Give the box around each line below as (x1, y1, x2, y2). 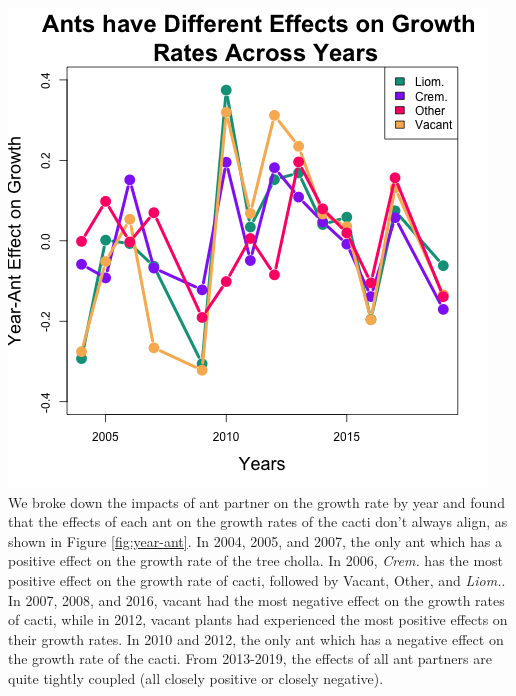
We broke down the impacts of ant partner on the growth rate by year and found (8, 491, 505, 512)
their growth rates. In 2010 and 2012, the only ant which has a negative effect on (8, 628, 504, 649)
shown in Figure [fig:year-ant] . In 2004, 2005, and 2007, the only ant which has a (8, 530, 502, 551)
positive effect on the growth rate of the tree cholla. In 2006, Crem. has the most (8, 550, 504, 571)
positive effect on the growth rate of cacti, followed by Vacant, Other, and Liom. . (8, 569, 506, 590)
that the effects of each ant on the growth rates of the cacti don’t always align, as (8, 511, 508, 532)
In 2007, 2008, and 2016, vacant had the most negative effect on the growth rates (8, 589, 505, 610)
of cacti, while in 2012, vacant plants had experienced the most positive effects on (8, 609, 508, 630)
